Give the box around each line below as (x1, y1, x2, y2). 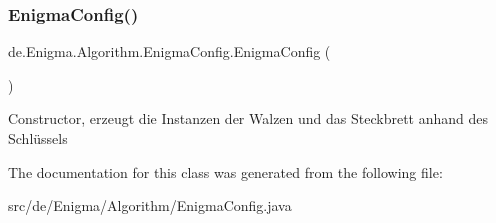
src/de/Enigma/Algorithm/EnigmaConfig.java (8, 195, 292, 216)
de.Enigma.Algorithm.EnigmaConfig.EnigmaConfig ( (8, 41, 331, 62)
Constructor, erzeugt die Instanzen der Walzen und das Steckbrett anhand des (8, 108, 489, 129)
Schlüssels (8, 128, 68, 148)
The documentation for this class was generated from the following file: (8, 161, 443, 182)
